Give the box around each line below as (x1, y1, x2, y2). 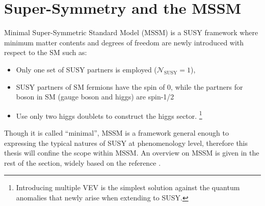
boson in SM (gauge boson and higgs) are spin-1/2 (16, 91, 174, 102)
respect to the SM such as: (4, 47, 87, 58)
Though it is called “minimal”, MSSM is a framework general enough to (4, 127, 229, 138)
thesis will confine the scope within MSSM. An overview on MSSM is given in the (4, 147, 259, 158)
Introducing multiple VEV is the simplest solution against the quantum (16, 182, 240, 193)
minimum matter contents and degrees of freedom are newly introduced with (4, 37, 244, 47)
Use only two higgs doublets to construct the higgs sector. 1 (16, 109, 202, 121)
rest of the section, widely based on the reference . (4, 157, 161, 168)
